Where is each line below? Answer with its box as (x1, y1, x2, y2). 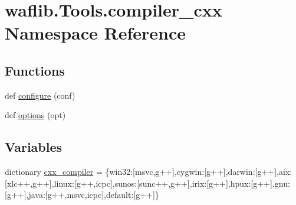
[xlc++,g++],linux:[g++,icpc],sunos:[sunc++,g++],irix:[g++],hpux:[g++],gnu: (5, 177, 290, 189)
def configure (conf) (5, 89, 75, 101)
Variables (5, 138, 63, 156)
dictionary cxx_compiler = (5, 165, 103, 178)
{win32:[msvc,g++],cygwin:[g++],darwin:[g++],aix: (105, 165, 292, 178)
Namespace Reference (5, 21, 186, 45)
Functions (5, 61, 65, 79)
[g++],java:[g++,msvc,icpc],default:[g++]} (5, 188, 159, 201)
